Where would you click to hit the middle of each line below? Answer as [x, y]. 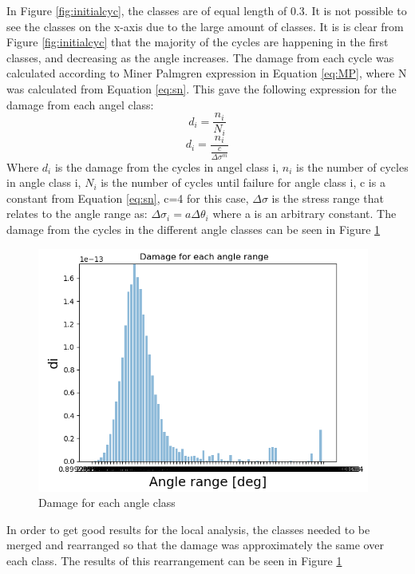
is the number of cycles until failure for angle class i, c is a [243, 182]
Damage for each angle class [107, 503]
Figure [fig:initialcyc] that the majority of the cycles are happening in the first [198, 42]
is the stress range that [328, 198]
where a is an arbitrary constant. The [304, 214]
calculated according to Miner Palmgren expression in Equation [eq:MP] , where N [207, 73]
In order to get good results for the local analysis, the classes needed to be [188, 529]
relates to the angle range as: [77, 214]
